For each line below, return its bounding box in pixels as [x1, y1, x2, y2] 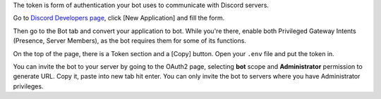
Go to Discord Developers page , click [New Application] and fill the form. [13, 14, 225, 22]
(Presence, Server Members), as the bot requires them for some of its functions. [13, 37, 247, 45]
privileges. [13, 81, 44, 91]
